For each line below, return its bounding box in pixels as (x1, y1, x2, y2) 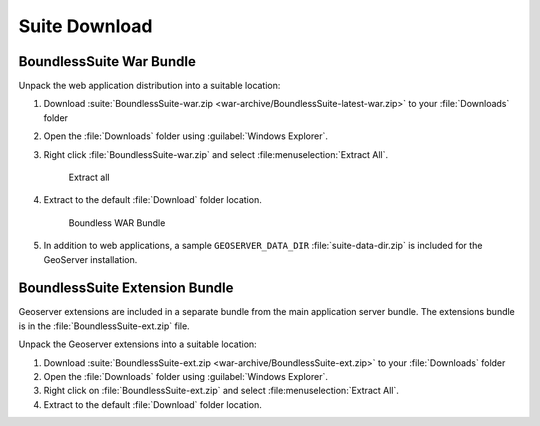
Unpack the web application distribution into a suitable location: (18, 80, 281, 92)
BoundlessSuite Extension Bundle (18, 280, 234, 297)
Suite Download (18, 15, 153, 37)
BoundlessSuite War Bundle (18, 53, 197, 70)
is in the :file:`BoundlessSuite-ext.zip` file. (18, 320, 190, 332)
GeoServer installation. (43, 253, 138, 265)
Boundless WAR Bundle (68, 216, 166, 229)
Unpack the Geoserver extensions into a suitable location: (18, 338, 257, 350)
